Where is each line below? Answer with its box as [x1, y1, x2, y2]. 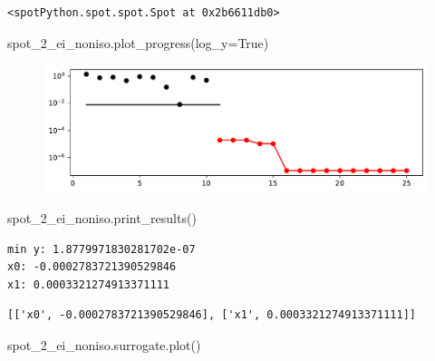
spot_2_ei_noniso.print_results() [7, 208, 197, 227]
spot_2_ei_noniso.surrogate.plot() [7, 335, 201, 354]
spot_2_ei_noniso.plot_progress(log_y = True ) [7, 33, 269, 52]
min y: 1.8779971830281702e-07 [7, 242, 196, 256]
